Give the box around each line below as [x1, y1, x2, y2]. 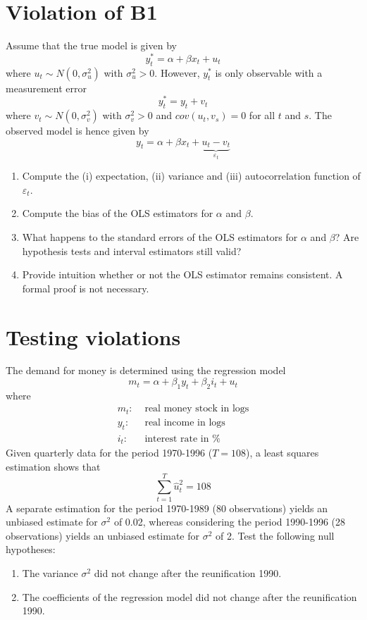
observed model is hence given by [6, 123, 149, 138]
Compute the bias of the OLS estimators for [22, 206, 213, 221]
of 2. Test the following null [216, 528, 335, 542]
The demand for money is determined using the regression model [6, 363, 286, 378]
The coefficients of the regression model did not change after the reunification [22, 589, 357, 604]
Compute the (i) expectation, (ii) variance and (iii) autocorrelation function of [22, 168, 361, 183]
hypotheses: [6, 542, 56, 557]
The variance [22, 565, 78, 580]
